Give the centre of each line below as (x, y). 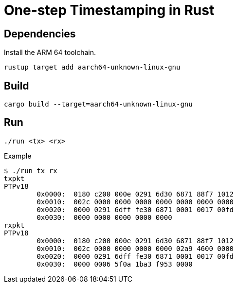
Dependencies (40, 34)
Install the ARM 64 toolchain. (50, 53)
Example (18, 156)
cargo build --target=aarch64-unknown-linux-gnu (98, 104)
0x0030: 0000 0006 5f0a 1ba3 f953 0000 (115, 264)
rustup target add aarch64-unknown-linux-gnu (92, 67)
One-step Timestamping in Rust (109, 10)
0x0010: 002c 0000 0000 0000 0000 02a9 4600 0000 (135, 248)
